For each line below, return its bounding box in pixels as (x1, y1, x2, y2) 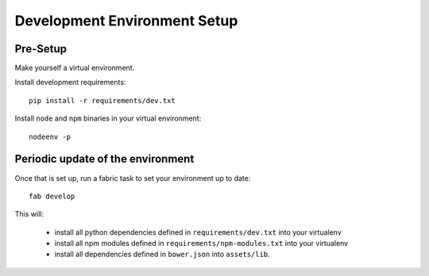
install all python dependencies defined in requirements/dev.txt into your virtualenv (54, 227, 342, 237)
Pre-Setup (14, 42, 68, 56)
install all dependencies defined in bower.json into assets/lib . (54, 250, 270, 259)
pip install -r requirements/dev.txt (29, 96, 176, 105)
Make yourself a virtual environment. (14, 63, 135, 73)
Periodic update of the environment (14, 152, 195, 166)
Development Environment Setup (14, 12, 238, 29)
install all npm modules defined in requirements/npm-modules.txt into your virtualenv (54, 239, 349, 248)
